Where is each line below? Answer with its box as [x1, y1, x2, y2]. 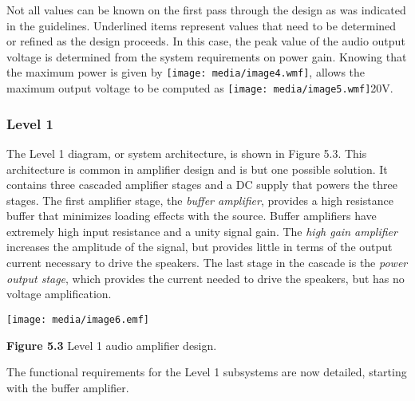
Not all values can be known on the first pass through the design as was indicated [6, 2, 406, 18]
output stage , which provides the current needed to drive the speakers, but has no [6, 269, 405, 286]
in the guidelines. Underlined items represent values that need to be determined [6, 17, 397, 33]
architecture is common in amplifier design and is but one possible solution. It [6, 160, 388, 177]
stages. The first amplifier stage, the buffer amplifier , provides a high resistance [6, 191, 393, 208]
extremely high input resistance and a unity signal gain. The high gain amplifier [6, 222, 397, 239]
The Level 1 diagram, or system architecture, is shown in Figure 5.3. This [6, 144, 367, 161]
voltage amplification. [6, 285, 112, 302]
